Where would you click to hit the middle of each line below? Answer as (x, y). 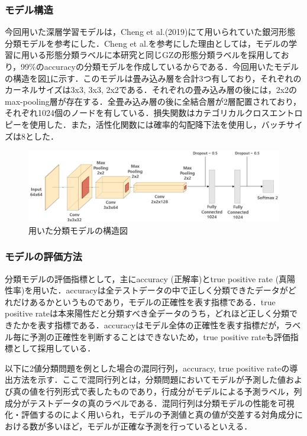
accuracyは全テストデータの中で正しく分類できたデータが (177, 290)
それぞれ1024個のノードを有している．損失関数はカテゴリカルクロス (137, 113)
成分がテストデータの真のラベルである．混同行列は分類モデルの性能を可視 (150, 403)
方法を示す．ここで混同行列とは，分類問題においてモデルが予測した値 (149, 380)
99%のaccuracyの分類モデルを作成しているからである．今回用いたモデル (160, 66)
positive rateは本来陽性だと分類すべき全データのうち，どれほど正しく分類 (147, 313)
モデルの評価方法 (43, 256)
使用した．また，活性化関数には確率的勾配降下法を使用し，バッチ (158, 124)
